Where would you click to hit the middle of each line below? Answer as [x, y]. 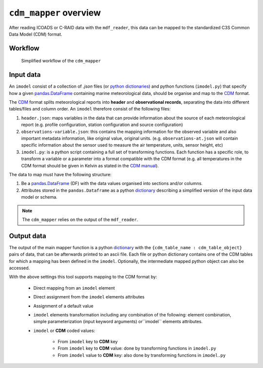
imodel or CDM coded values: [64, 331]
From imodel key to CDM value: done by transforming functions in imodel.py [137, 349]
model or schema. [39, 197]
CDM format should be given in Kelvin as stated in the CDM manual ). [90, 166]
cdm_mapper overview [55, 13]
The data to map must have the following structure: [60, 174]
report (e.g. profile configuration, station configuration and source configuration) [102, 125]
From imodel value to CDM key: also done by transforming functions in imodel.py [142, 355]
